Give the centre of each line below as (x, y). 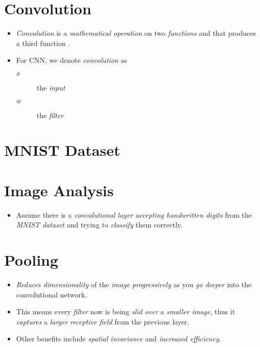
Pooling (31, 259)
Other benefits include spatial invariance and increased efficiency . (119, 339)
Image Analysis (59, 190)
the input (51, 87)
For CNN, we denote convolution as (72, 60)
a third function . (43, 43)
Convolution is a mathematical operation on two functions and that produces (136, 33)
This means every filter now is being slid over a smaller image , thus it (126, 311)
